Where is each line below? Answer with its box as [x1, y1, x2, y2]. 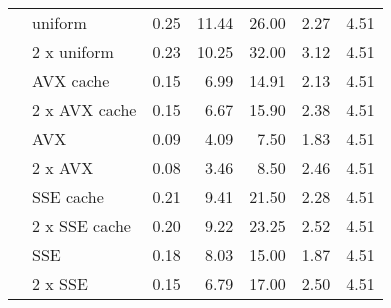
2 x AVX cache [32, 98, 137, 121]
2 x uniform [32, 40, 114, 63]
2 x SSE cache [32, 214, 131, 237]
